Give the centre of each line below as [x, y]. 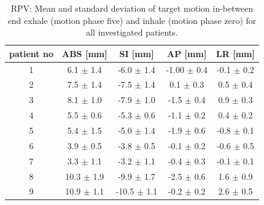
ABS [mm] [85, 53]
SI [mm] [137, 53]
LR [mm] [235, 53]
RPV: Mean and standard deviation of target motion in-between [132, 8]
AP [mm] [187, 53]
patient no [31, 53]
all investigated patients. [132, 32]
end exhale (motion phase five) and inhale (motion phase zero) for [132, 20]
